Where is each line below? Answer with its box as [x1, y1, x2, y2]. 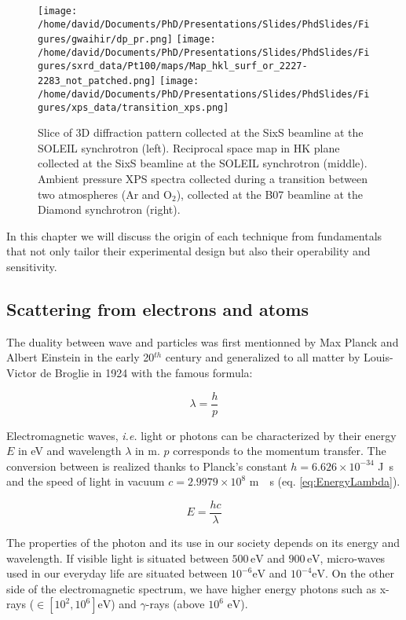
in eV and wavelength [18, 442, 122, 459]
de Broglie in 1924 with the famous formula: [40, 364, 253, 380]
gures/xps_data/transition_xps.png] [38, 101, 229, 113]
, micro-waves [320, 549, 386, 566]
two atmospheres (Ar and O [38, 185, 172, 202]
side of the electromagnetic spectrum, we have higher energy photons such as [6, 580, 377, 596]
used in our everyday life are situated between [6, 565, 228, 581]
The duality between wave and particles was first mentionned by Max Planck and [6, 333, 399, 350]
